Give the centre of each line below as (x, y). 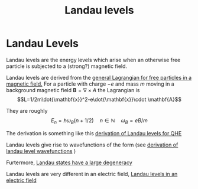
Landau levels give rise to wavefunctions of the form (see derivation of (92, 145)
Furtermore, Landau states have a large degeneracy (69, 162)
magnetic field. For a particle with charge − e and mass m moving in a (90, 84)
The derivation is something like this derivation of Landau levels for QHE (94, 133)
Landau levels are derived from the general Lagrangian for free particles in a (99, 77)
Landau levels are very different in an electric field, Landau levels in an (92, 174)
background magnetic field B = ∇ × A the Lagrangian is (73, 90)
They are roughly (27, 110)
